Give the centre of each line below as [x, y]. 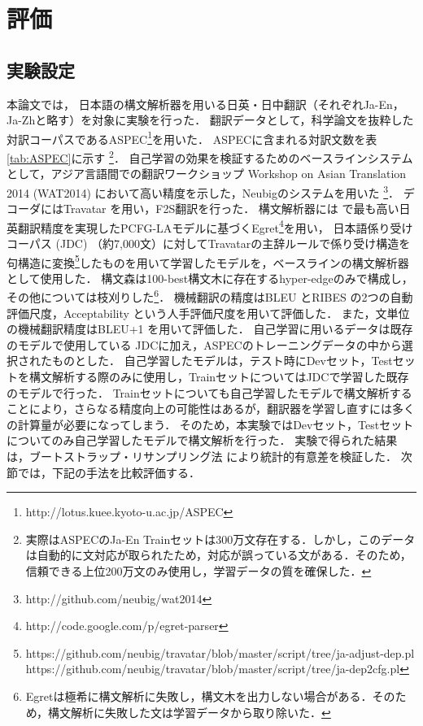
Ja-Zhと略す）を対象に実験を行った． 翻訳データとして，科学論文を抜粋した [210, 120]
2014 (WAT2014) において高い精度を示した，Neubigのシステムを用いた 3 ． [203, 191]
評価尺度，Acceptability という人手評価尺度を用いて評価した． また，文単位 [208, 313]
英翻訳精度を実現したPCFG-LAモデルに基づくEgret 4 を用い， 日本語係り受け [210, 226]
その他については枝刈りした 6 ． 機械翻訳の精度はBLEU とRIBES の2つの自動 [210, 296]
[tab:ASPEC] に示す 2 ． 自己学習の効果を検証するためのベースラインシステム [210, 157]
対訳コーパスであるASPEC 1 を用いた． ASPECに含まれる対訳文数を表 [192, 137]
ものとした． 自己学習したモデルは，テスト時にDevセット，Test [222, 361]
